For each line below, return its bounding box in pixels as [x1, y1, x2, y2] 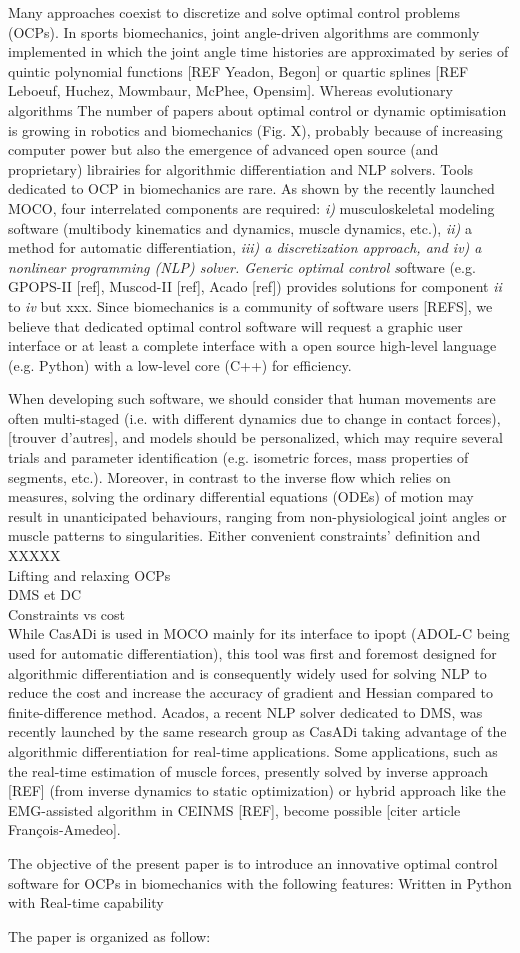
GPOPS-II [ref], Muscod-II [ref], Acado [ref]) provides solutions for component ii [8, 276, 502, 297]
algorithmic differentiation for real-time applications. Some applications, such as [8, 740, 498, 761]
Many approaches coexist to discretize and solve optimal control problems [8, 2, 461, 22]
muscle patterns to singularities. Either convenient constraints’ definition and [8, 525, 481, 546]
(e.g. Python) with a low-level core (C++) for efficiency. [8, 354, 352, 375]
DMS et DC [8, 584, 82, 605]
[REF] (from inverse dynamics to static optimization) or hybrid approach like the [8, 780, 506, 801]
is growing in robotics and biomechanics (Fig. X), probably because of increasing [8, 119, 503, 140]
